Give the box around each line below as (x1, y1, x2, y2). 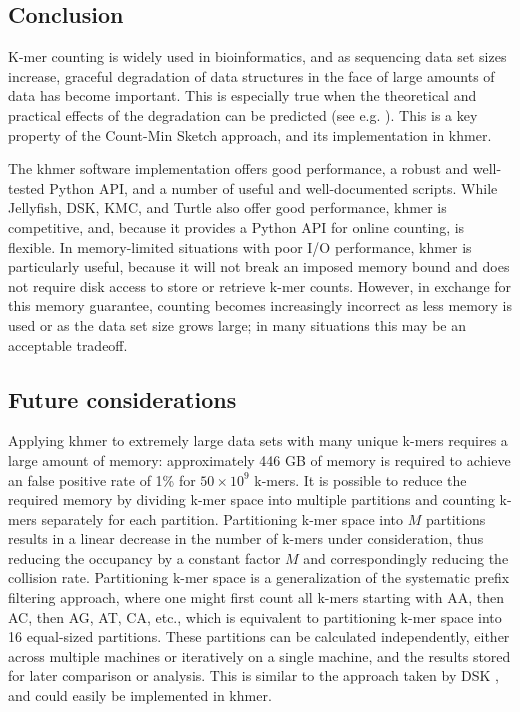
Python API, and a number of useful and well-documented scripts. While (49, 177, 498, 198)
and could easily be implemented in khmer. (8, 685, 272, 706)
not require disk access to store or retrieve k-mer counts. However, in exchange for (8, 275, 512, 296)
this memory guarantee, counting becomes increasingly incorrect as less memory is (8, 295, 512, 316)
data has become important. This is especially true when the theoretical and (8, 85, 477, 106)
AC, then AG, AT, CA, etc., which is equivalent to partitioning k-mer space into (8, 606, 502, 627)
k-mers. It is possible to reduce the (254, 469, 467, 490)
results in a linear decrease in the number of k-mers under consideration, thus (8, 528, 484, 549)
